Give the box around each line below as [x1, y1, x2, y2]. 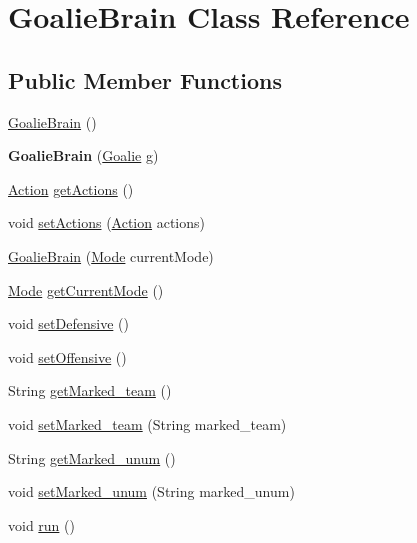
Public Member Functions [8, 64, 282, 95]
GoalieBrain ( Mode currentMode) [8, 245, 214, 266]
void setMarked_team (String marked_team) [8, 413, 287, 434]
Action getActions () [8, 178, 134, 199]
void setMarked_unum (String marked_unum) [8, 481, 295, 502]
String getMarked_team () [8, 380, 172, 401]
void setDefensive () [8, 313, 129, 334]
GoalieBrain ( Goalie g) [8, 145, 159, 166]
